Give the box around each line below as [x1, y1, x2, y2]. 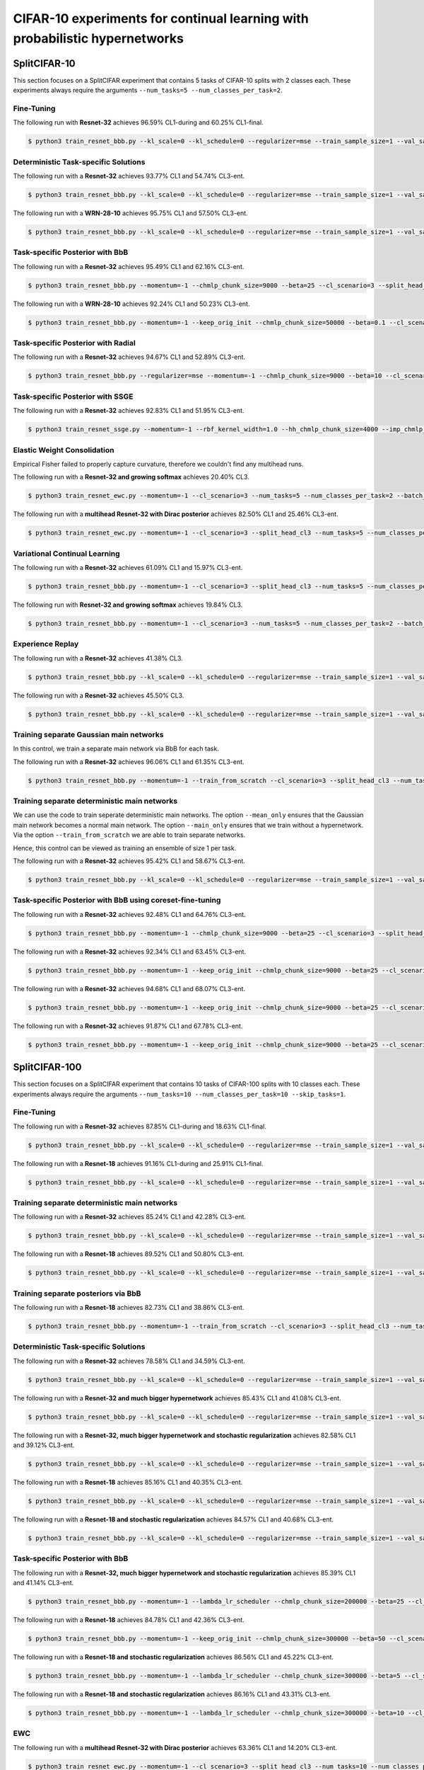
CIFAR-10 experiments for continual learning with [13, 11, 309, 26]
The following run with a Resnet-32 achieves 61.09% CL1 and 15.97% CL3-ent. [13, 564, 243, 571]
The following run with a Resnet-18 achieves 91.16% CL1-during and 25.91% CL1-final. [13, 1159, 264, 1167]
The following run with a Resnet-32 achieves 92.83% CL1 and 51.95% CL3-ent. [13, 406, 245, 415]
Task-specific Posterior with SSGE [13, 392, 134, 401]
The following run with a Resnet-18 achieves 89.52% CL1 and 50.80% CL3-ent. [13, 1250, 245, 1258]
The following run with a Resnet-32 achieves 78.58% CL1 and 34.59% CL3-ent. [13, 1357, 245, 1365]
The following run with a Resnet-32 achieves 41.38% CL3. [13, 653, 183, 662]
